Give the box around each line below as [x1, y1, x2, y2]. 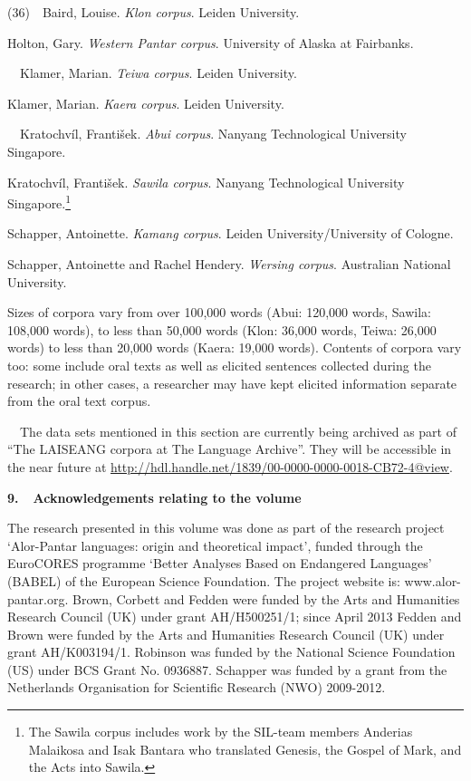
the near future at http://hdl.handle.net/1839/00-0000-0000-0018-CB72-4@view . [7, 457, 453, 476]
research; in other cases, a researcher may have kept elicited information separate [7, 373, 457, 392]
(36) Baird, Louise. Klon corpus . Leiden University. [7, 3, 300, 21]
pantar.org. [7, 589, 69, 608]
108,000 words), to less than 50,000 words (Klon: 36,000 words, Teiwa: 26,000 [7, 320, 437, 339]
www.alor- [404, 571, 461, 590]
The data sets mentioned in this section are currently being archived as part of [19, 421, 457, 440]
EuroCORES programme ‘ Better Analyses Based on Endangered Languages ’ [7, 554, 432, 573]
